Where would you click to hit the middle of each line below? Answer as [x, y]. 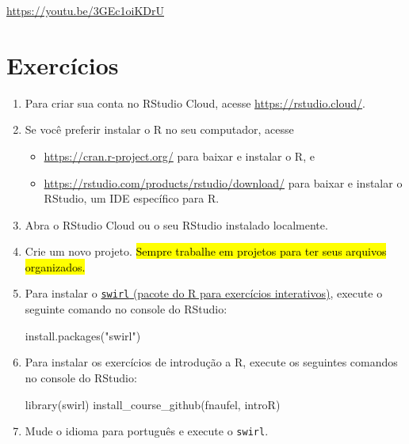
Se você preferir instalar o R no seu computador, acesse [159, 129]
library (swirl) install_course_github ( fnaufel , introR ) [153, 404]
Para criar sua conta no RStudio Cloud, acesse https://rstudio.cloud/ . [195, 102]
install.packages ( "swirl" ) [83, 335]
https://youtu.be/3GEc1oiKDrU [85, 10]
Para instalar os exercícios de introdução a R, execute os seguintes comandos [211, 362]
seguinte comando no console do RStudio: [126, 309]
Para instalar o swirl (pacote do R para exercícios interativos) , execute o [204, 293]
